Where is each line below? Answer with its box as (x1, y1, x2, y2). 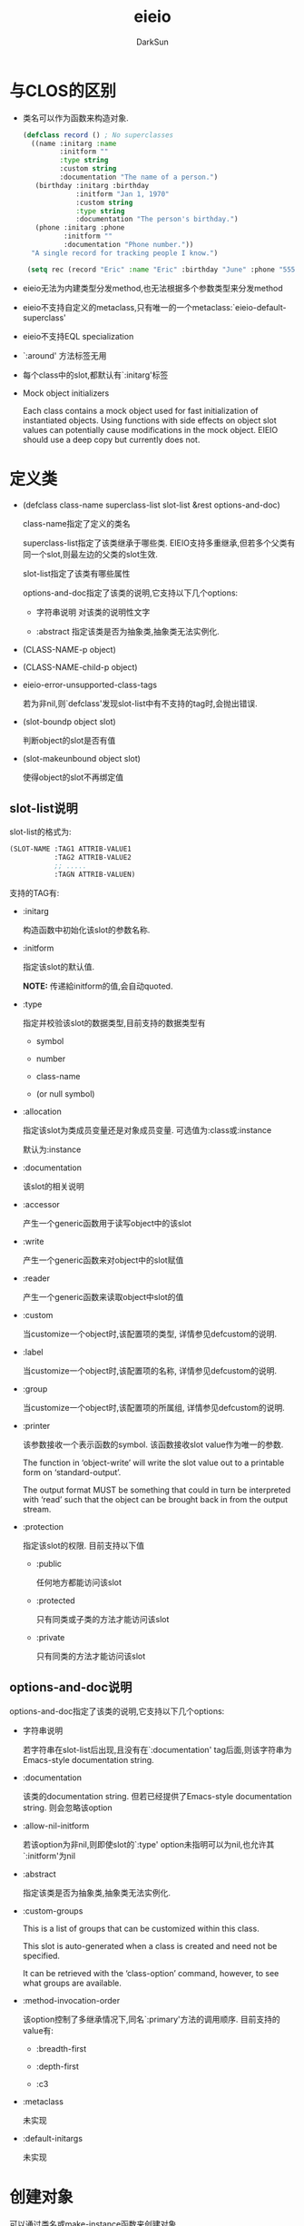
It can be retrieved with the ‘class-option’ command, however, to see (22, 1967, 279, 1978)
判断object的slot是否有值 (22, 734, 116, 745)
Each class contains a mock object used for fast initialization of (22, 405, 259, 416)
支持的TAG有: (9, 887, 60, 898)
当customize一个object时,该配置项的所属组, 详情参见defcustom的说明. (22, 1402, 286, 1413)
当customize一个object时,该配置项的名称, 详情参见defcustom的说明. (22, 1364, 278, 1376)
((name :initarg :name (31, 139, 117, 148)
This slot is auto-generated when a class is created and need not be (22, 1940, 278, 1951)
